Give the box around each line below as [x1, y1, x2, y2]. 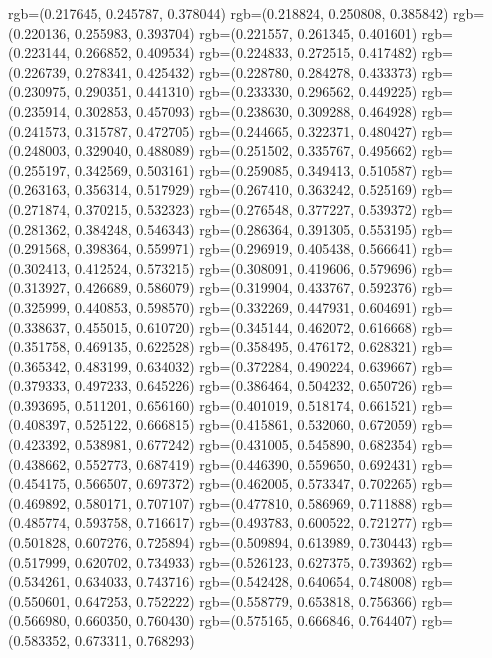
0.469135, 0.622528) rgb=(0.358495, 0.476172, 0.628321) [74, 336, 418, 357]
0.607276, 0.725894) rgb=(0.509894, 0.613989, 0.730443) [74, 532, 418, 553]
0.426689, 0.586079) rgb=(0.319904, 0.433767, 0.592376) [74, 277, 418, 298]
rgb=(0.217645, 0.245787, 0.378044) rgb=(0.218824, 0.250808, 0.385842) [8, 3, 449, 23]
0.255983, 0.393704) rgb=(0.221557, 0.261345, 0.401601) [74, 22, 418, 43]
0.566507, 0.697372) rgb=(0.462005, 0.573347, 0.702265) [74, 473, 418, 494]
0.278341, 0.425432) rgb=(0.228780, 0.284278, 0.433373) [74, 61, 418, 82]
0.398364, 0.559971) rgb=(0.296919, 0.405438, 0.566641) [74, 238, 418, 259]
